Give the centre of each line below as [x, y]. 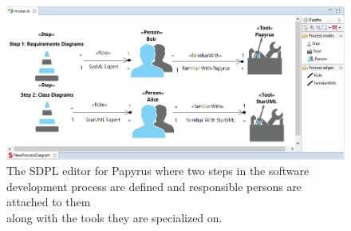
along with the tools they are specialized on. [114, 217]
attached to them [49, 202]
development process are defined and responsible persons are [154, 186]
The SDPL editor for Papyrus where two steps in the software [158, 171]
